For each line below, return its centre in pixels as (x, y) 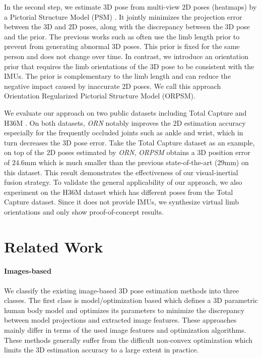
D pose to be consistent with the (204, 66)
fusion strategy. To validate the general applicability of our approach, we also (123, 182)
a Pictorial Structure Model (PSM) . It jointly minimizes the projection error (123, 16)
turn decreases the (32, 142)
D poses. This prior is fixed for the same (178, 46)
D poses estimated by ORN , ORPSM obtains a (122, 152)
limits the (19, 350)
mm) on (237, 162)
